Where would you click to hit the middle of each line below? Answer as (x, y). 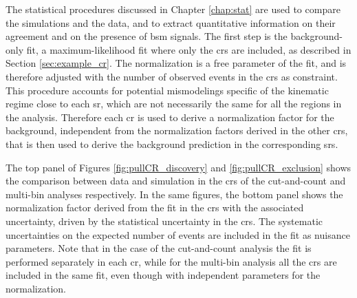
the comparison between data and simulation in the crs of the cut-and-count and (176, 181)
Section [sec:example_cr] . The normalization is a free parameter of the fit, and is (176, 63)
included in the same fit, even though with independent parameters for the (163, 275)
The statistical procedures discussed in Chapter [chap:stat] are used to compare (173, 9)
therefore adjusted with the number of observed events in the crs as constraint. (172, 76)
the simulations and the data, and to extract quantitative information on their (171, 22)
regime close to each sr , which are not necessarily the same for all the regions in (174, 104)
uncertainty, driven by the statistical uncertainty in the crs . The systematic (164, 221)
